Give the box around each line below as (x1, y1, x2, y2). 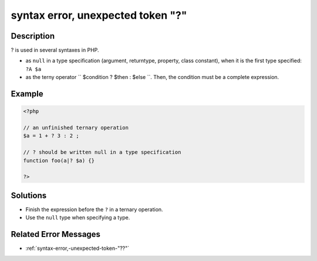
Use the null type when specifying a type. (25, 214, 130, 221)
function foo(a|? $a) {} (23, 157, 95, 164)
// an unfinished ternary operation (23, 125, 129, 131)
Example (11, 89, 43, 99)
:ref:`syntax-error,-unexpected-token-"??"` (25, 245, 130, 252)
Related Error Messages (11, 229, 101, 239)
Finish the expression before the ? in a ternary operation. (25, 205, 164, 213)
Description (11, 31, 55, 41)
